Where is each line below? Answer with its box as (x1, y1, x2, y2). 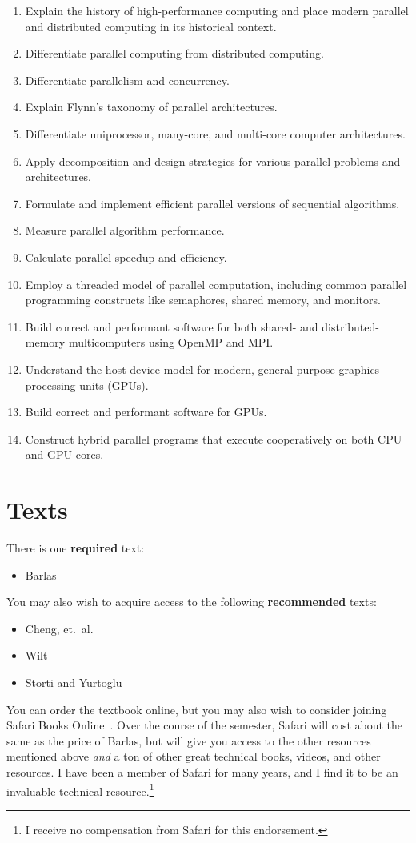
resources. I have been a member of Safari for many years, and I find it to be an (6, 763, 398, 780)
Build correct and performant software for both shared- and (25, 318, 318, 335)
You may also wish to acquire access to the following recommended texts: (6, 593, 377, 610)
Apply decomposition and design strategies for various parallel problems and (25, 152, 401, 169)
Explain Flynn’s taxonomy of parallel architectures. (25, 98, 278, 115)
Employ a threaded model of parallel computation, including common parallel (25, 275, 407, 292)
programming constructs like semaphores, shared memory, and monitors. (25, 291, 381, 308)
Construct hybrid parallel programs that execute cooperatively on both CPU (25, 430, 402, 447)
